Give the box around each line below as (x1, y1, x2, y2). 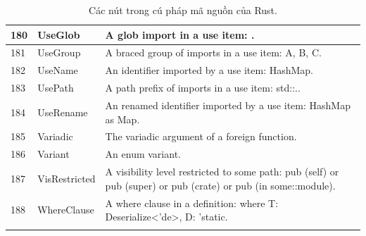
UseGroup (37, 45, 81, 60)
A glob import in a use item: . (105, 27, 255, 42)
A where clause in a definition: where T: (105, 195, 279, 210)
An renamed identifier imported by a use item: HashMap (105, 97, 351, 112)
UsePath (37, 80, 74, 95)
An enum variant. (105, 147, 181, 161)
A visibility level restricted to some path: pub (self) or (105, 164, 339, 179)
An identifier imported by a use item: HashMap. (105, 63, 314, 77)
